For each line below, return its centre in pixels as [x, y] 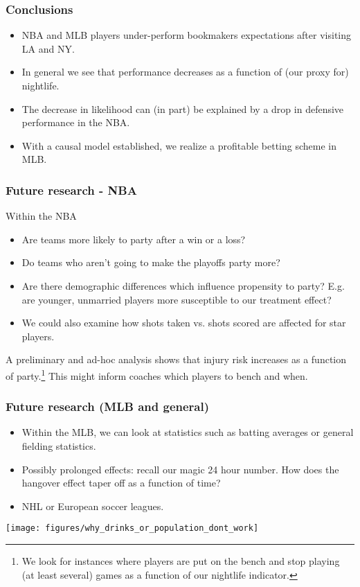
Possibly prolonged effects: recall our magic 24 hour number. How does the [180, 469]
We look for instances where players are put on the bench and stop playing [181, 561]
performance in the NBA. [76, 122]
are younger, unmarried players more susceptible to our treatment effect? [177, 299]
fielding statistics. [59, 446]
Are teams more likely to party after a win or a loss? [134, 239]
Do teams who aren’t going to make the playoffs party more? [151, 262]
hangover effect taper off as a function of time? [121, 483]
